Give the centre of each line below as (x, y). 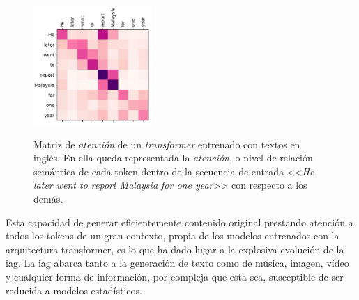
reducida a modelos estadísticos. (74, 290)
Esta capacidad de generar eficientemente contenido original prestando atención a (179, 222)
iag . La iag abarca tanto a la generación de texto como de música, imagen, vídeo (177, 263)
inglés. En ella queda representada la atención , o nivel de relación (173, 158)
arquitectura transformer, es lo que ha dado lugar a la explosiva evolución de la (175, 249)
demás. (48, 199)
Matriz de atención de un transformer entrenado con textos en (167, 144)
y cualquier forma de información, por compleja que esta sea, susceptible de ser (175, 277)
